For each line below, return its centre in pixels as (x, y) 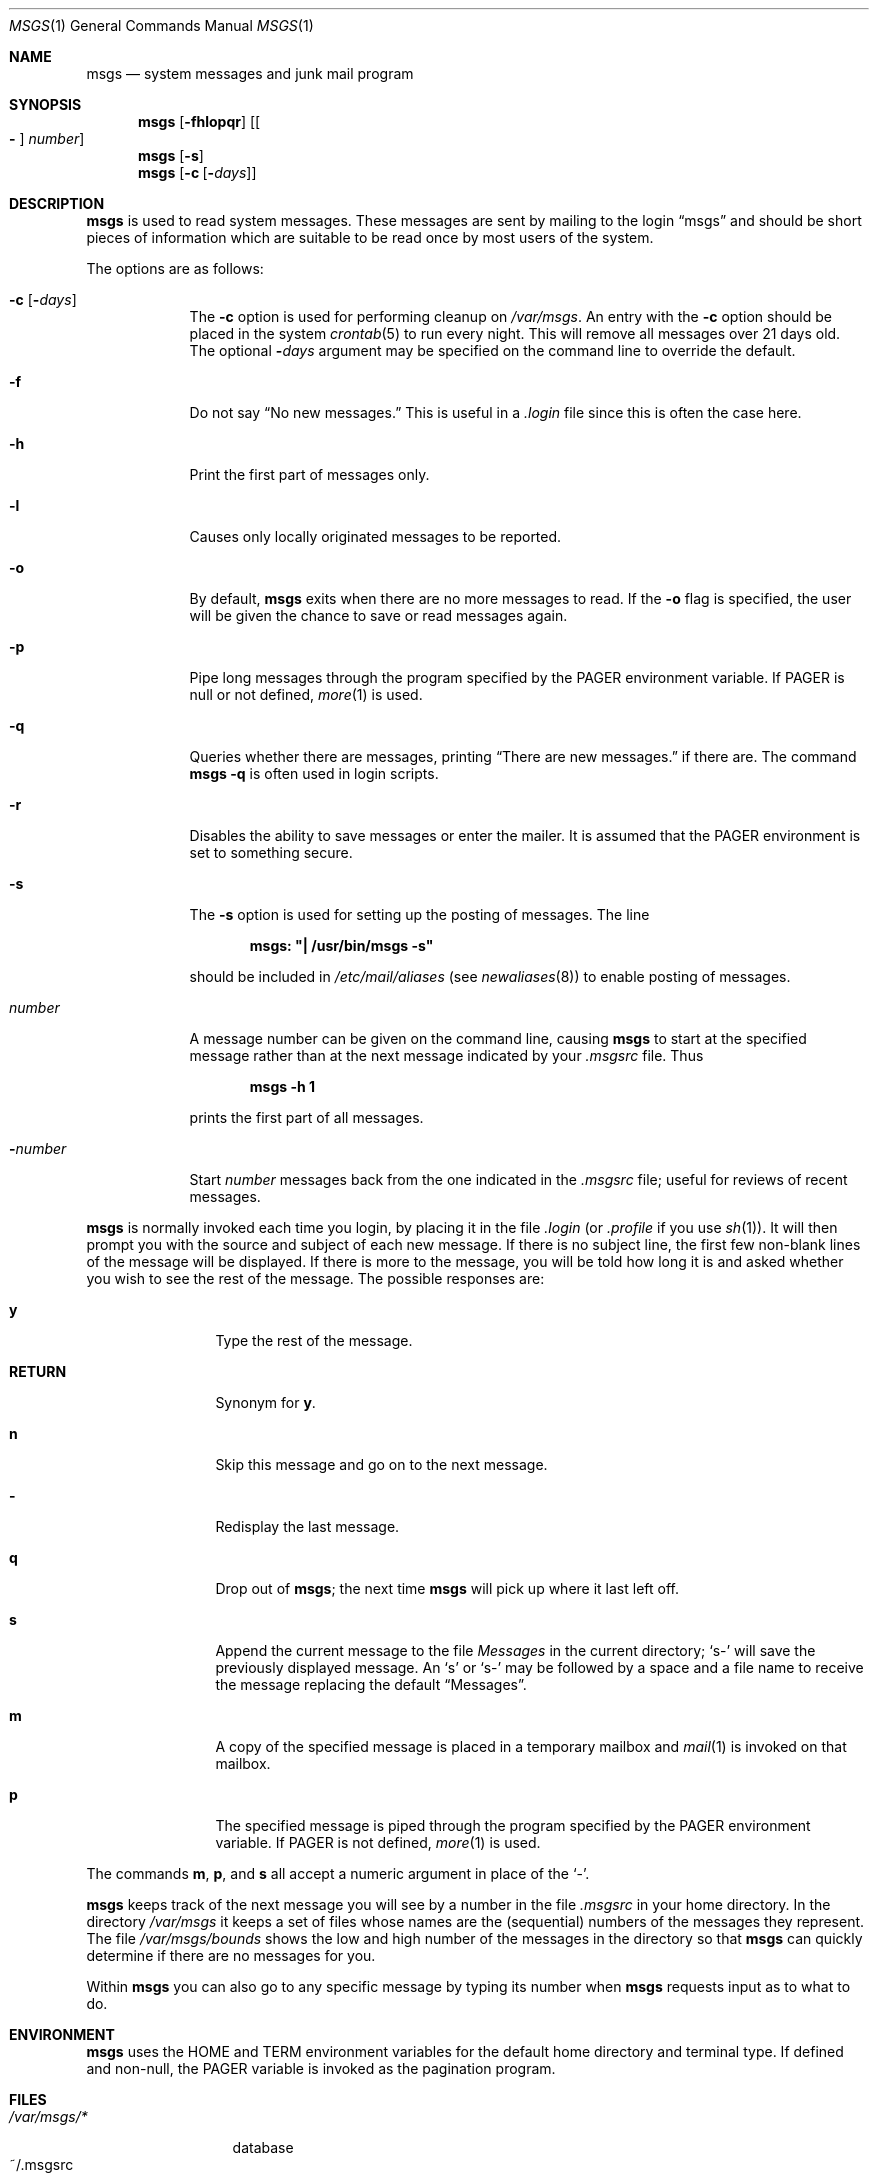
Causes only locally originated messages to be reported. (375, 536)
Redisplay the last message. (307, 1526)
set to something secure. (271, 852)
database (263, 2147)
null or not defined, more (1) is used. (306, 694)
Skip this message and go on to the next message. (381, 1464)
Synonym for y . (265, 1402)
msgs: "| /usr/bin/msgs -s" (341, 945)
